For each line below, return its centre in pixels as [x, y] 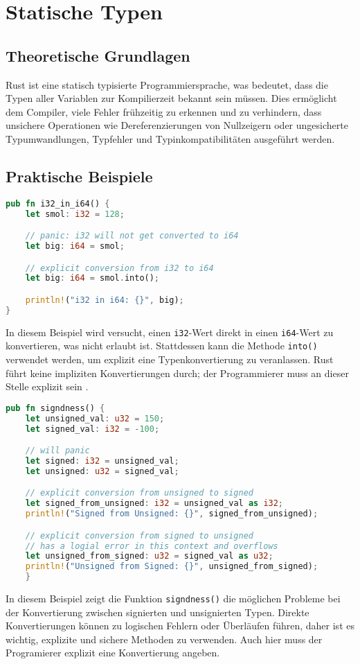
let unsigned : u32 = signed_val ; [102, 471]
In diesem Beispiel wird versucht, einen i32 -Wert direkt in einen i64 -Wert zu [170, 332]
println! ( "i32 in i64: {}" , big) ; [105, 300]
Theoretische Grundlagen [98, 55]
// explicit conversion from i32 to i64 [119, 268]
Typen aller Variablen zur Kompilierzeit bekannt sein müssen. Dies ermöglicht [171, 98]
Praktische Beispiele [79, 176]
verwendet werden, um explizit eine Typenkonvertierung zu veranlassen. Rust [170, 359]
